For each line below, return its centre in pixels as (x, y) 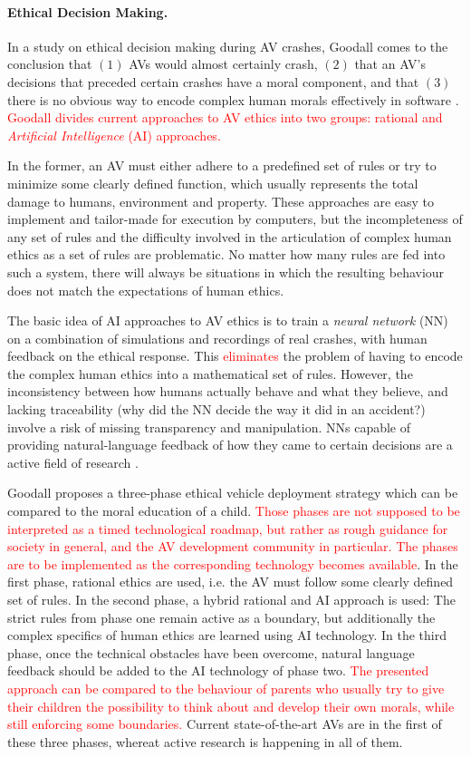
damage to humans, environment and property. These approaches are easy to (221, 201)
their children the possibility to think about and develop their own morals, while (231, 706)
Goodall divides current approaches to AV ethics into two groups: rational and (225, 117)
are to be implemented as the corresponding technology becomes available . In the (233, 563)
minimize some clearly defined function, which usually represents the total (213, 183)
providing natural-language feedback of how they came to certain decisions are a (230, 445)
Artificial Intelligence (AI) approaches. (114, 135)
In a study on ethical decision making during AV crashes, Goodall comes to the (228, 46)
